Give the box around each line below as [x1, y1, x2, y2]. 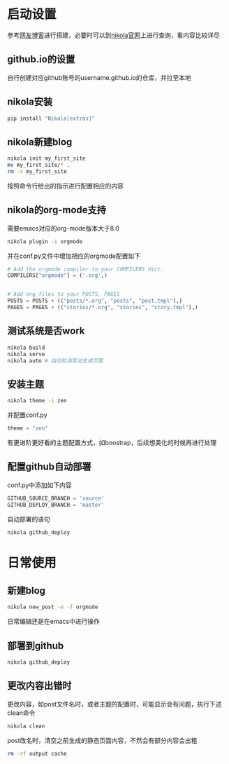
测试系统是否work [7, 325, 85, 337]
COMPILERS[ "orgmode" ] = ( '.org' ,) [7, 272, 108, 279]
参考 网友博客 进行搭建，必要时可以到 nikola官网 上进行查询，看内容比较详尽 [7, 31, 220, 39]
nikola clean [7, 723, 45, 730]
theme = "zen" [7, 425, 49, 432]
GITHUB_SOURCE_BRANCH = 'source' [7, 495, 105, 502]
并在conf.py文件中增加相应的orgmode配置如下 [7, 252, 141, 260]
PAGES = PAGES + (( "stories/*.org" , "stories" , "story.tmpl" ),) [7, 304, 198, 311]
